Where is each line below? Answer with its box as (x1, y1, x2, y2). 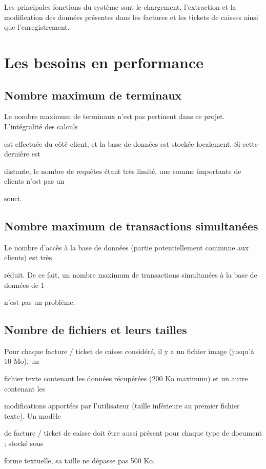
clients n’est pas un (4, 175, 65, 186)
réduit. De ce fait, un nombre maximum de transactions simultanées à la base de (4, 269, 257, 280)
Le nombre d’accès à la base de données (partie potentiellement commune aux (4, 242, 249, 252)
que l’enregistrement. (4, 22, 70, 32)
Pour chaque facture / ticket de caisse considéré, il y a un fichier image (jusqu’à (4, 345, 254, 356)
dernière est (4, 148, 40, 159)
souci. (4, 192, 22, 203)
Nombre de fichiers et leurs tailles (4, 322, 187, 338)
